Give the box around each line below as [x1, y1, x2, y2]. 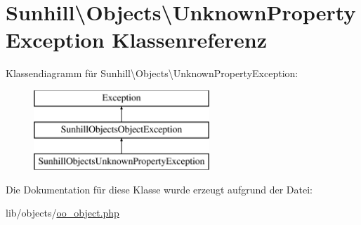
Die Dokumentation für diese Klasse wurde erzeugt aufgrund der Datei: [6, 182, 313, 196]
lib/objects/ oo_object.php [6, 205, 119, 220]
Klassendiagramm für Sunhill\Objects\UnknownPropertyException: [6, 66, 298, 81]
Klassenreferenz [112, 25, 268, 54]
